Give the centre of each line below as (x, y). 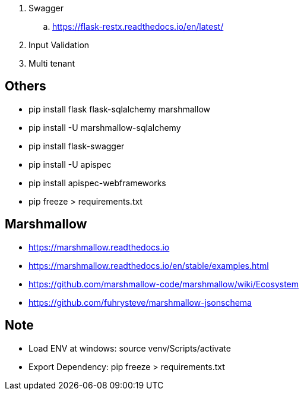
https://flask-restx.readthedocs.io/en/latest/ (138, 26)
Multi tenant (52, 63)
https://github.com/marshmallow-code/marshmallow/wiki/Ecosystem (164, 284)
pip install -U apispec (70, 164)
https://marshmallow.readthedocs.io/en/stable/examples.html (149, 265)
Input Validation (59, 45)
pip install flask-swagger (77, 146)
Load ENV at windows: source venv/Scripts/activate (130, 348)
